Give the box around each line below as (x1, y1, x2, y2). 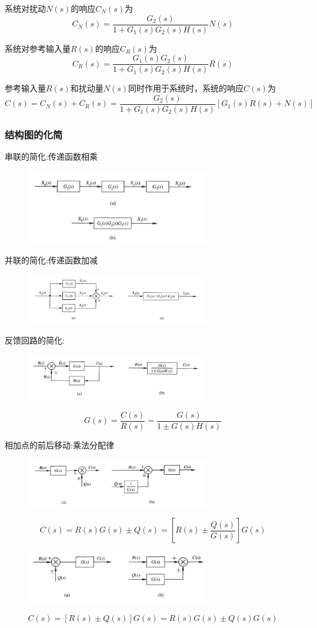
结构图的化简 (5, 127, 63, 141)
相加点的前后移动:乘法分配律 (5, 438, 114, 451)
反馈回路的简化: (5, 334, 65, 346)
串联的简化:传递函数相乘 (5, 150, 98, 163)
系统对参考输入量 (5, 42, 71, 54)
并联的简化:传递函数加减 (5, 254, 98, 266)
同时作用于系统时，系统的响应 (128, 82, 243, 94)
